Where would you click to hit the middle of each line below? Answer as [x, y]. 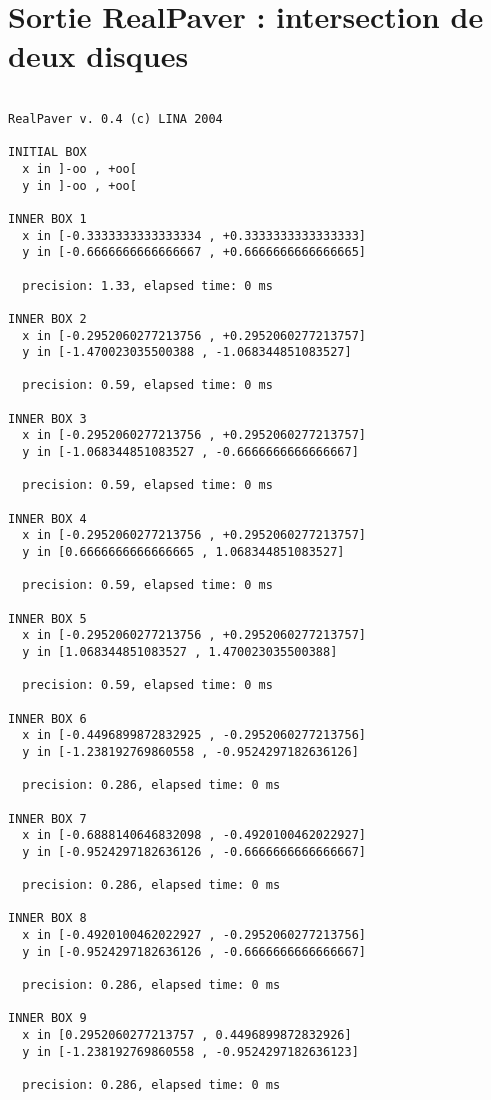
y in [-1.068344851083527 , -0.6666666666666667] [190, 452]
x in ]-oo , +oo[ [79, 168]
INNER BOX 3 [47, 418]
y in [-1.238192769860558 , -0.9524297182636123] [190, 1051]
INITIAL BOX [47, 152]
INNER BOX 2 [47, 318]
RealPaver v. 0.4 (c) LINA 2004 [115, 118]
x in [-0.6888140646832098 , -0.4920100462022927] [194, 835]
